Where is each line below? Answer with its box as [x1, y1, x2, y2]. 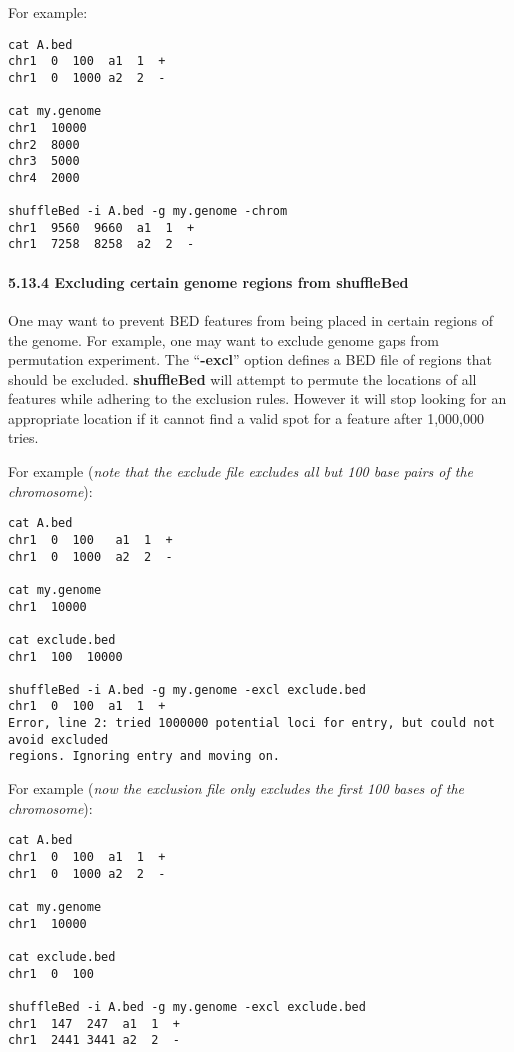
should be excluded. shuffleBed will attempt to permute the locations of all [8, 368, 477, 389]
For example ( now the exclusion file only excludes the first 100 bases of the [8, 778, 465, 799]
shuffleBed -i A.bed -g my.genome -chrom [8, 204, 288, 219]
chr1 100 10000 [8, 649, 123, 664]
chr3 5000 [8, 154, 80, 169]
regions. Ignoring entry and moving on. [8, 749, 281, 764]
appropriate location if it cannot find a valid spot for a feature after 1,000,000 [8, 407, 484, 428]
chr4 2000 [8, 170, 80, 185]
